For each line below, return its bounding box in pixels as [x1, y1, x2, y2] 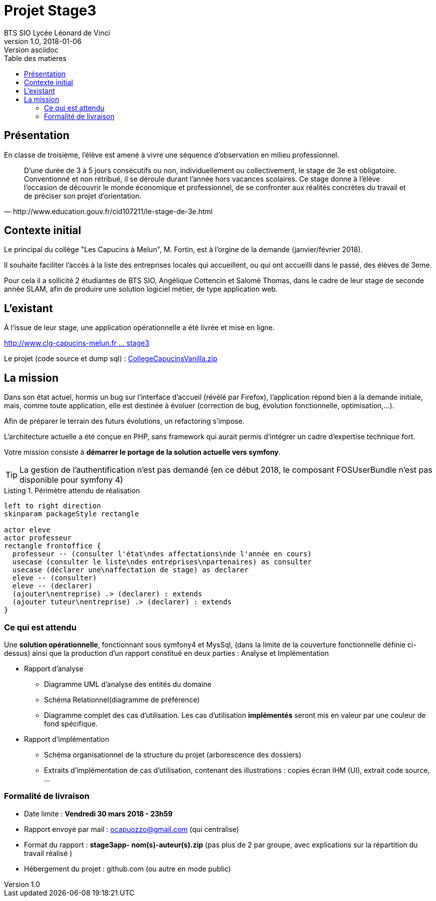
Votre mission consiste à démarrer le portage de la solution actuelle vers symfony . [4, 448, 281, 457]
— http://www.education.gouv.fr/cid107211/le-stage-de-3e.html [4, 207, 213, 216]
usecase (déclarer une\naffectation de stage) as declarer [12, 566, 248, 574]
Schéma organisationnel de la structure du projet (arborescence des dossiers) [44, 750, 301, 759]
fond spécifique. [44, 719, 98, 728]
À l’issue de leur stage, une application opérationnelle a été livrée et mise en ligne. [4, 323, 275, 332]
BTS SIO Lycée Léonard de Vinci [4, 28, 110, 37]
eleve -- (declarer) [12, 582, 93, 590]
